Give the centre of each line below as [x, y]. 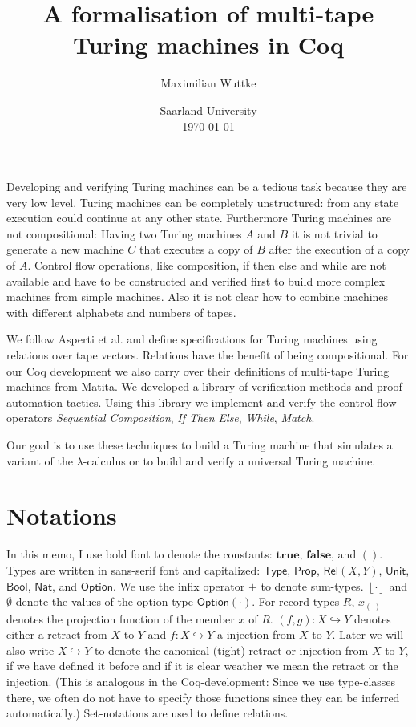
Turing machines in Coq [208, 45]
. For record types [296, 601]
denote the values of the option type [105, 601]
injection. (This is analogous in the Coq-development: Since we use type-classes [201, 681]
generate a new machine [65, 249]
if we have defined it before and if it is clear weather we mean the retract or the [202, 666]
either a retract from [57, 634]
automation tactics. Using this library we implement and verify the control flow [202, 402]
